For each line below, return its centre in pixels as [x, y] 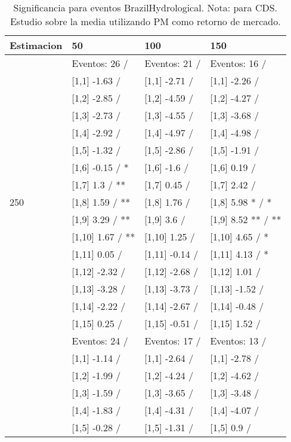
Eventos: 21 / [173, 63]
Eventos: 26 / [100, 63]
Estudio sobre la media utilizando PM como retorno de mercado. [145, 21]
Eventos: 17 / [173, 341]
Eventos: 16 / [238, 63]
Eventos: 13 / [238, 341]
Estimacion [36, 45]
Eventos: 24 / [100, 341]
